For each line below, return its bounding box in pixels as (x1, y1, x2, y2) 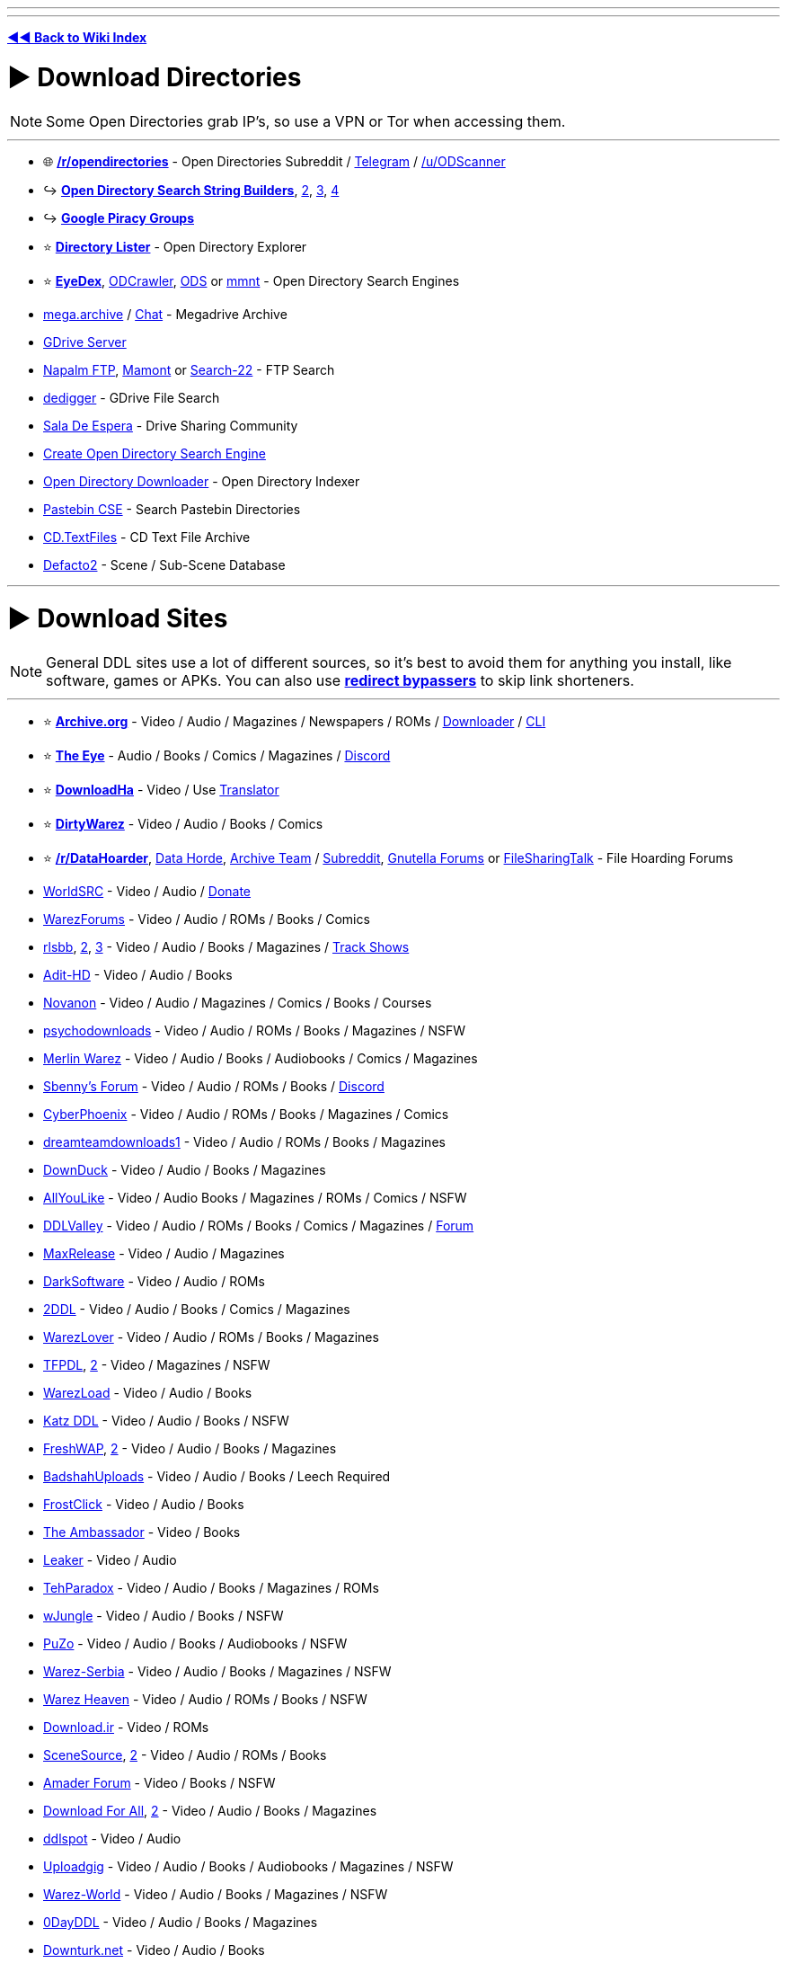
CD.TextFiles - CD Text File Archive (43, 528, 251, 545)
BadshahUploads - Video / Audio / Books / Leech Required (43, 1469, 391, 1484)
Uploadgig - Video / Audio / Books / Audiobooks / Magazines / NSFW (43, 1859, 454, 1874)
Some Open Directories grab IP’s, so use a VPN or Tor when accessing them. (46, 111, 566, 130)
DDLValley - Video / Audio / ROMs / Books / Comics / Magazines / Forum (43, 1218, 474, 1233)
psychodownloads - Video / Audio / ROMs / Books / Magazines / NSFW (43, 1023, 466, 1038)
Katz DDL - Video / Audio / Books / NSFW (43, 1413, 289, 1428)
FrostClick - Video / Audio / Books (43, 1497, 244, 1512)
